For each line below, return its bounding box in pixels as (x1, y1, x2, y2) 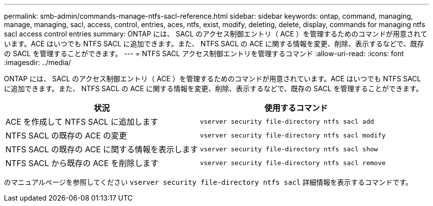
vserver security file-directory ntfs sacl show (200, 145, 378, 153)
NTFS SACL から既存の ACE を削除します (5, 158, 159, 168)
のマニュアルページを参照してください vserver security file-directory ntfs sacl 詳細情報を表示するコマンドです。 (4, 178, 413, 186)
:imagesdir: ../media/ (4, 58, 71, 67)
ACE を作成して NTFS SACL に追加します (5, 117, 158, 127)
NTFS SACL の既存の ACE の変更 (5, 131, 127, 140)
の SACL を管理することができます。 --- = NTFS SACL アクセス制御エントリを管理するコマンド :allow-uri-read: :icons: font (4, 49, 404, 58)
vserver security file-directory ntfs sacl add (200, 117, 374, 125)
